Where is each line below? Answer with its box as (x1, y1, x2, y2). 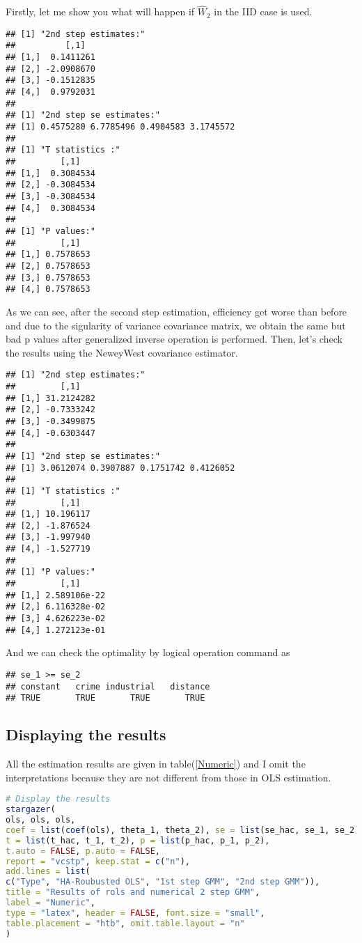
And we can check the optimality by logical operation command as (6, 645, 290, 660)
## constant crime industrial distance (6, 681, 210, 692)
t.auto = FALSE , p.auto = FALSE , (6, 845, 160, 856)
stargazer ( (6, 804, 56, 815)
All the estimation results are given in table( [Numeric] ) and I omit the (6, 756, 306, 771)
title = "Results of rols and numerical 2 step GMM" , (6, 887, 260, 898)
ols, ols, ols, (6, 815, 76, 825)
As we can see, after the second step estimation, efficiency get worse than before (6, 304, 347, 318)
